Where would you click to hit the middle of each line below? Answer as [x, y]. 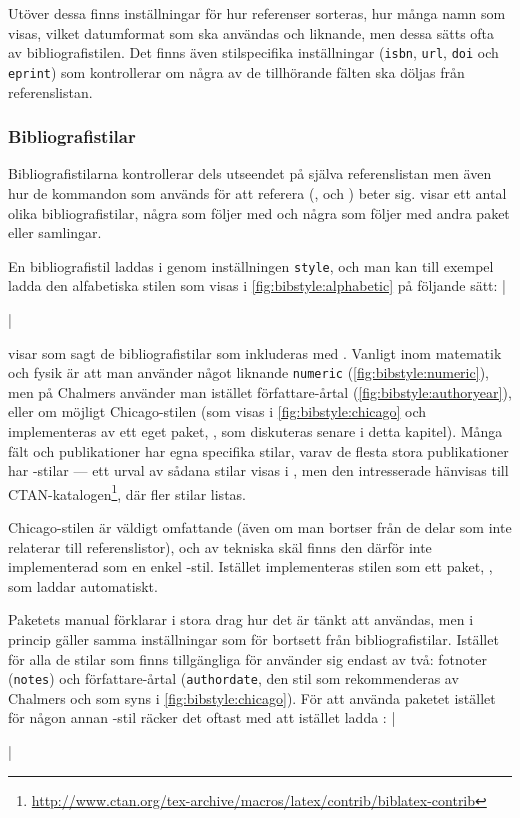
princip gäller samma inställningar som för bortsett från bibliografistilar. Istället [253, 638]
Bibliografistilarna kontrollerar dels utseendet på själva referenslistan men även [250, 173]
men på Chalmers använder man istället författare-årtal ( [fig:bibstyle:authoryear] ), [260, 391]
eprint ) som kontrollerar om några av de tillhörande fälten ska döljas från [236, 71]
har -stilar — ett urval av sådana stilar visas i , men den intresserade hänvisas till [258, 470]
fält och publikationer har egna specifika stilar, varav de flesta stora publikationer [258, 450]
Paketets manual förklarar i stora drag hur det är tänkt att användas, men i [241, 619]
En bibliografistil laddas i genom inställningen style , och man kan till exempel [251, 265]
